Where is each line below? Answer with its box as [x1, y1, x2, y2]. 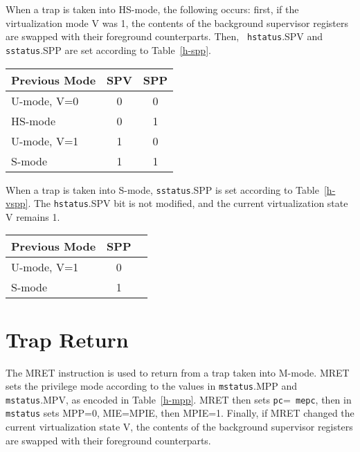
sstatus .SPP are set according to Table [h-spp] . [6, 42, 211, 57]
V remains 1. [6, 209, 60, 224]
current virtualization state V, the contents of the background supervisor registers [6, 419, 353, 434]
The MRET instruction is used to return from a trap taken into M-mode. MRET [6, 365, 350, 379]
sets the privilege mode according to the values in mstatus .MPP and [6, 379, 298, 393]
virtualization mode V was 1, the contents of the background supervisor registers [6, 15, 348, 30]
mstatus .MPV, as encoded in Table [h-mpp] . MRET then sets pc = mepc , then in [6, 392, 352, 406]
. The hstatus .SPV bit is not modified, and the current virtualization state [28, 196, 348, 210]
